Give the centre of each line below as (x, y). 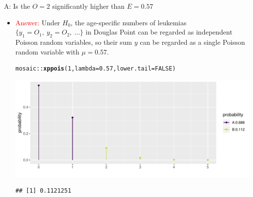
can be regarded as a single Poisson (192, 42)
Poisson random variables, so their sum (74, 42)
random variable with (47, 51)
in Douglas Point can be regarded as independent (159, 32)
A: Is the (17, 6)
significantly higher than (89, 6)
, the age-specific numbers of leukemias (129, 22)
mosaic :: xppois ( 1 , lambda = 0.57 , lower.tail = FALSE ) (96, 69)
